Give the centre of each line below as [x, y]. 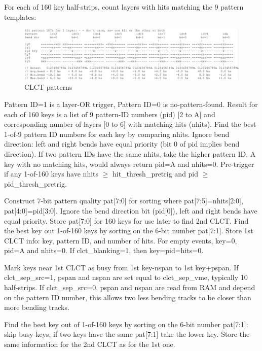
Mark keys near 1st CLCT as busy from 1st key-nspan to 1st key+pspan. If [121, 267]
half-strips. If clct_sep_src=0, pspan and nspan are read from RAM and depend [130, 287]
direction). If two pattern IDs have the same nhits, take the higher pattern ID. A [130, 153]
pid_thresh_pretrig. [35, 183]
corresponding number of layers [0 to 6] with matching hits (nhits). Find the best [130, 124]
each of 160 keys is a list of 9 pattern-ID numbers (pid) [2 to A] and [110, 114]
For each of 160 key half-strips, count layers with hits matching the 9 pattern [124, 7]
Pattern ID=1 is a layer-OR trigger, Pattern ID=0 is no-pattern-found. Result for [131, 104]
